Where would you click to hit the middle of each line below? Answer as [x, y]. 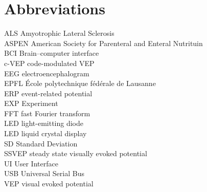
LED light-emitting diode [44, 123]
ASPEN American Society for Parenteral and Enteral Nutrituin [103, 43]
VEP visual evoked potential [49, 184]
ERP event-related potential [48, 93]
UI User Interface [31, 163]
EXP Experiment [31, 103]
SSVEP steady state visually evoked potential [76, 153]
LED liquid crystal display [45, 133]
